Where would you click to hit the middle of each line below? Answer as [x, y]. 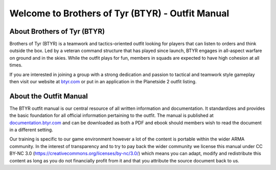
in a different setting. [31, 130]
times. [16, 65]
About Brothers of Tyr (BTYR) [57, 31]
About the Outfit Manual [49, 96]
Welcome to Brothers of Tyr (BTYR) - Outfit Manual [119, 13]
